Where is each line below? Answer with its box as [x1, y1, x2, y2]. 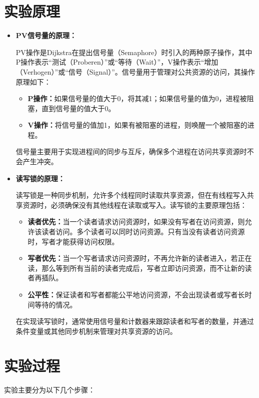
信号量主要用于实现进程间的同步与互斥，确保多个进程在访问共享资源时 [15, 146, 247, 157]
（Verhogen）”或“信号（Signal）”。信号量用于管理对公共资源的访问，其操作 [15, 66, 255, 77]
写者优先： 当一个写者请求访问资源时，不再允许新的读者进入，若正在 [27, 253, 252, 263]
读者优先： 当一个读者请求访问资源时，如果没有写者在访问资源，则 [27, 216, 245, 227]
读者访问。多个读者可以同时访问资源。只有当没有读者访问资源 [41, 226, 245, 237]
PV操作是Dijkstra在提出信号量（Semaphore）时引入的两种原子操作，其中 [15, 47, 252, 57]
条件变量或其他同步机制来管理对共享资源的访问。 [15, 325, 177, 336]
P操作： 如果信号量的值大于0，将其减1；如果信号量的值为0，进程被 [27, 93, 247, 104]
